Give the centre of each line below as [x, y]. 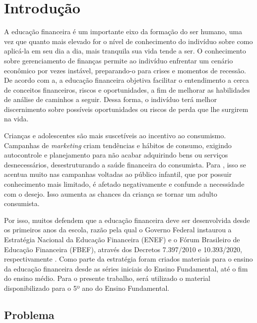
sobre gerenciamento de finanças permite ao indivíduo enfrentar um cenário [119, 60]
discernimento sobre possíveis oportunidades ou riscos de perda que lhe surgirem [126, 109]
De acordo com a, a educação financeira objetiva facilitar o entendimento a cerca [127, 80]
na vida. [16, 119]
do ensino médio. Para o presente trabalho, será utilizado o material [107, 278]
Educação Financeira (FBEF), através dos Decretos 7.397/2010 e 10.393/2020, [123, 249]
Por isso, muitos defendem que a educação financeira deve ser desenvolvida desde [127, 220]
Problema [29, 314]
